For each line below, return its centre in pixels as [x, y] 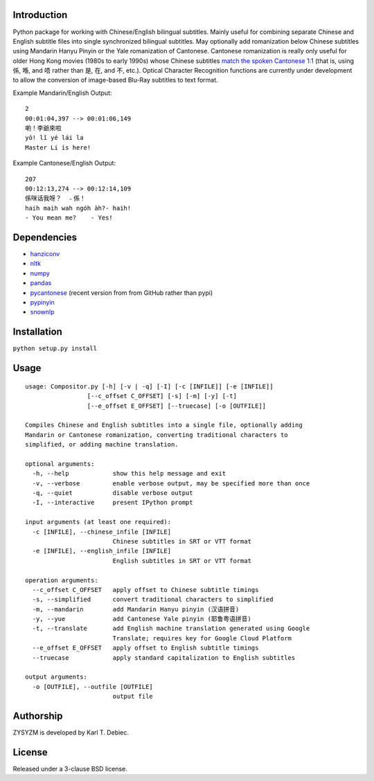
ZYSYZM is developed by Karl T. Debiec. [71, 733]
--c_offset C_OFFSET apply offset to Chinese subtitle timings [145, 590]
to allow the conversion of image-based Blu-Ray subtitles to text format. [115, 80]
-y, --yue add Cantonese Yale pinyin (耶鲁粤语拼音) [142, 619]
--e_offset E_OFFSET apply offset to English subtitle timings [145, 648]
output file [133, 697]
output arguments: [56, 677]
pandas [41, 283]
